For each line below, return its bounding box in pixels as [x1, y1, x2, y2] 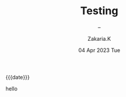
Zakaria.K [87, 35, 111, 42]
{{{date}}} [5, 73, 30, 80]
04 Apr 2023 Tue [78, 46, 121, 54]
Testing [80, 4, 118, 18]
